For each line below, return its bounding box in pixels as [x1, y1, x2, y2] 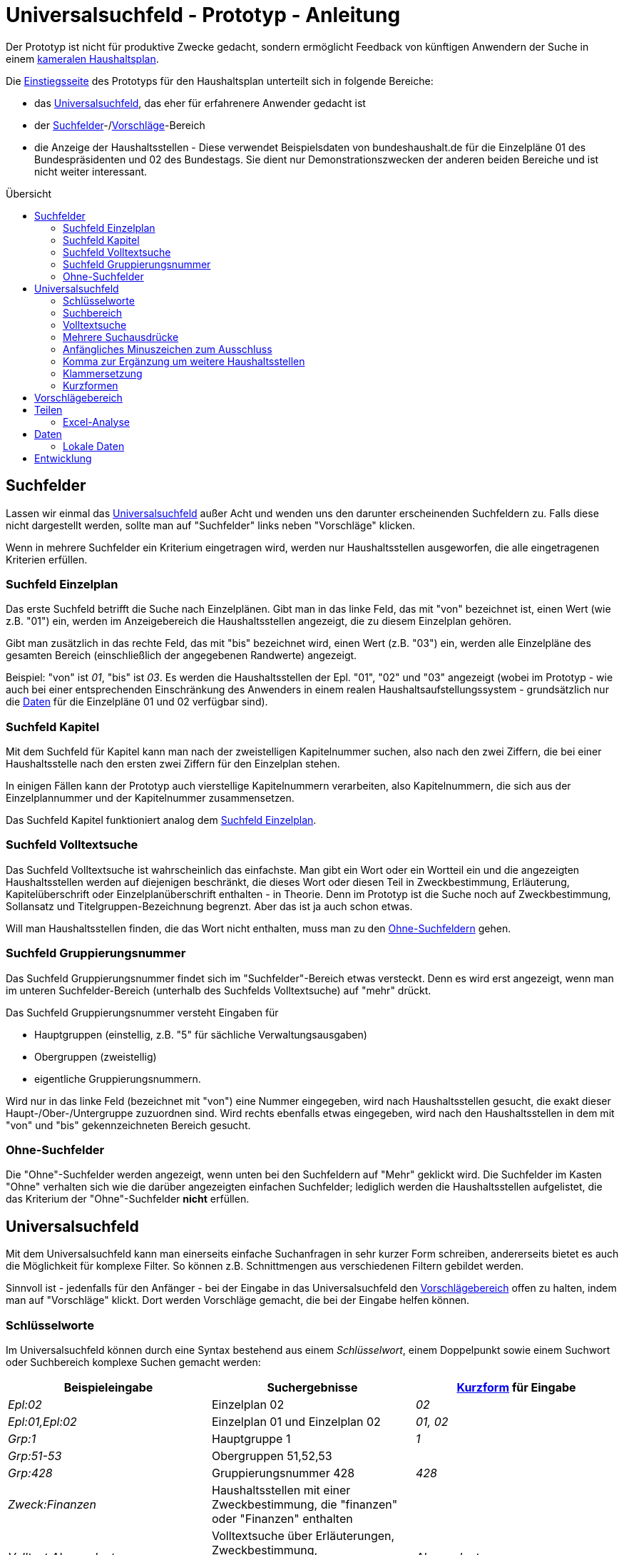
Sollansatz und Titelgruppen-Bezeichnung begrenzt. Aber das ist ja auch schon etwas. [6, 899, 413, 912]
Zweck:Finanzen [8, 1497, 96, 1511]
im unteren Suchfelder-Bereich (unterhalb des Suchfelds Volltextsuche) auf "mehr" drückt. [6, 984, 431, 996]
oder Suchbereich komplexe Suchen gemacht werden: [6, 1355, 261, 1368]
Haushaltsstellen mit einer [211, 1482, 351, 1497]
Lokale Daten [63, 439, 125, 452]
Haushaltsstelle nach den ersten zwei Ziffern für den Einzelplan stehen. [6, 758, 340, 770]
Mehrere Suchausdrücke [63, 330, 179, 343]
